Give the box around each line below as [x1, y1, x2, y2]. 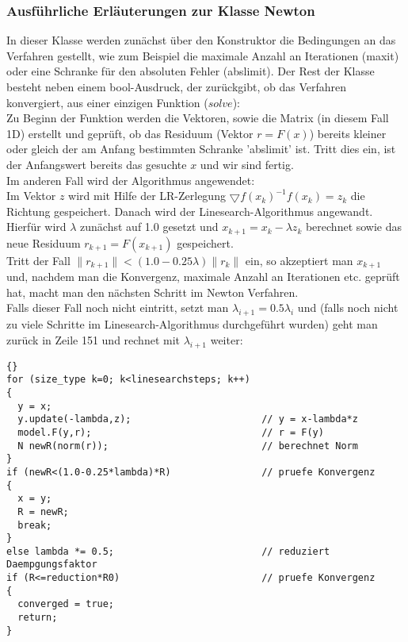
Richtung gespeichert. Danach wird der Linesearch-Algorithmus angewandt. [6, 202, 373, 219]
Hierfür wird [6, 218, 67, 235]
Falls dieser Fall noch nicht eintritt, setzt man [6, 299, 229, 316]
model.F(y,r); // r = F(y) [17, 426, 324, 438]
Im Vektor [6, 187, 56, 204]
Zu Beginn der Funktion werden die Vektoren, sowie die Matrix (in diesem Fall [6, 110, 389, 126]
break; [17, 519, 52, 531]
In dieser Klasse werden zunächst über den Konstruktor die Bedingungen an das [6, 32, 396, 48]
